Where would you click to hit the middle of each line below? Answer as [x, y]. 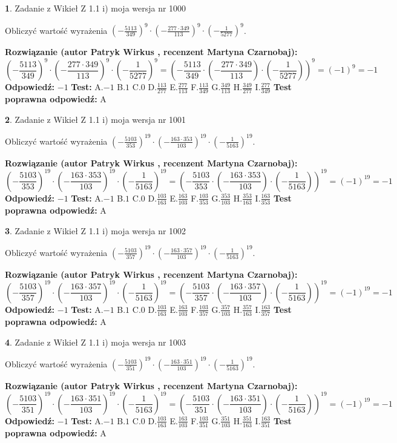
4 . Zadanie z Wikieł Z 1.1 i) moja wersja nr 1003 [96, 342]
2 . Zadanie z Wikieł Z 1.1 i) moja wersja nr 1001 [96, 119]
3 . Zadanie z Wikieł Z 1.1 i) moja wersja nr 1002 [96, 230]
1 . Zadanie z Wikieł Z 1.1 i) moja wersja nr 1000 [96, 8]
